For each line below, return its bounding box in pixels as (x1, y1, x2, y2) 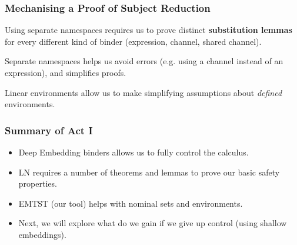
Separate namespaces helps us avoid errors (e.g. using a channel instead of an (5, 55, 283, 67)
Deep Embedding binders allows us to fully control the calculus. (18, 146, 249, 158)
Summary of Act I (5, 122, 93, 137)
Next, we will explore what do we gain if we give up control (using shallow (18, 217, 287, 229)
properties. (18, 177, 57, 190)
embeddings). (18, 228, 66, 240)
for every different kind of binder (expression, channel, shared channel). (5, 35, 262, 47)
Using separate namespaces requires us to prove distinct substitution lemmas (5, 24, 292, 36)
